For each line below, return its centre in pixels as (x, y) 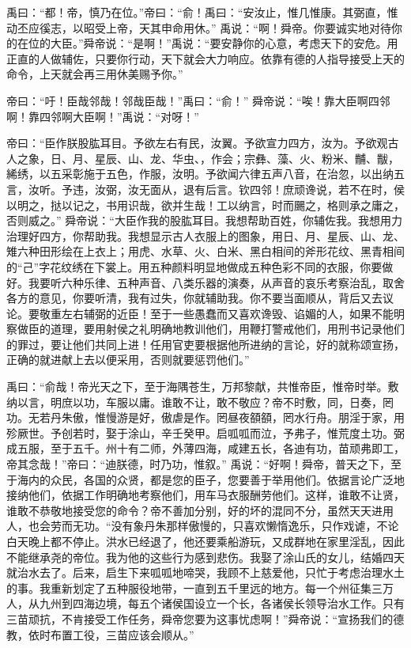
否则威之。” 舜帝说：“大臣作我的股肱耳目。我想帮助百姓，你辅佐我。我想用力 (204, 220)
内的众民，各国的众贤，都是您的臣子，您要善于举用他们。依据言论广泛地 (216, 479)
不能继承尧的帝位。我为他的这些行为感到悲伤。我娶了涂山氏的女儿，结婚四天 (205, 557)
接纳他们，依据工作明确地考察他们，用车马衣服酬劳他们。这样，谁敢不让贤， (205, 495)
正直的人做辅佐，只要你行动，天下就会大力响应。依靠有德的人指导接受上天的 (205, 58)
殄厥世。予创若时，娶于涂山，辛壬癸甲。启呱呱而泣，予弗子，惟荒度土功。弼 (205, 432)
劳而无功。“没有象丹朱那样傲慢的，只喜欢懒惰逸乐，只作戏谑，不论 (224, 526)
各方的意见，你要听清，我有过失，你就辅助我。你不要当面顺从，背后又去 (194, 298)
